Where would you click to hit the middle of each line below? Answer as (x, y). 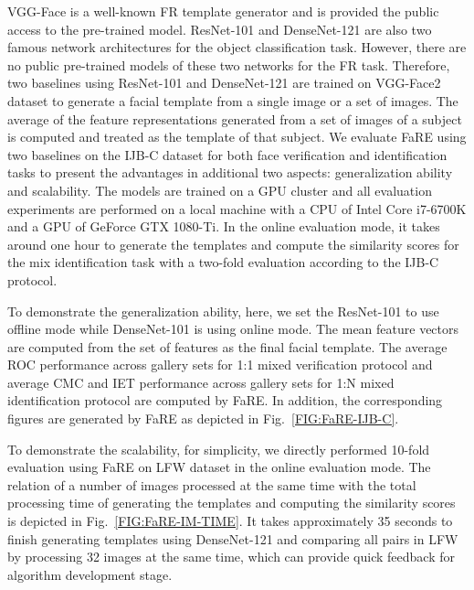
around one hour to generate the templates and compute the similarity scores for (233, 244)
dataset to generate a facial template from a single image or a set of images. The (233, 100)
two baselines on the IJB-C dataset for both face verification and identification (227, 154)
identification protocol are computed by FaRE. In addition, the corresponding (225, 400)
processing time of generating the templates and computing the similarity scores (232, 503)
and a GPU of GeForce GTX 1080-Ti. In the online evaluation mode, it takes (224, 226)
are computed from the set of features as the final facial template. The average (227, 346)
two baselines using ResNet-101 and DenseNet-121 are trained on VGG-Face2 (224, 83)
